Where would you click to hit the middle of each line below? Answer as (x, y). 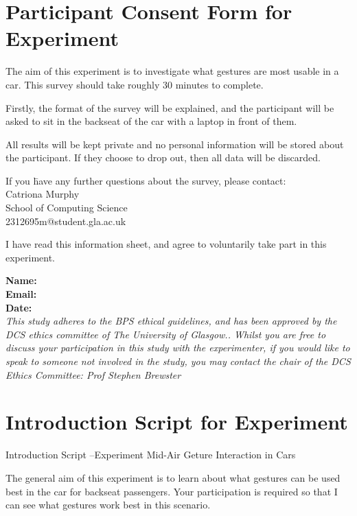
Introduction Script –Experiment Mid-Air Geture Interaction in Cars (151, 455)
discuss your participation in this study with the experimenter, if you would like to (178, 348)
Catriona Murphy (43, 194)
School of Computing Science (67, 208)
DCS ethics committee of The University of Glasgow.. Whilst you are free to (166, 334)
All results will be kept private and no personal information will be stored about (175, 144)
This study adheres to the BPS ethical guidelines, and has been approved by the (171, 321)
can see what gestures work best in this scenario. (108, 505)
